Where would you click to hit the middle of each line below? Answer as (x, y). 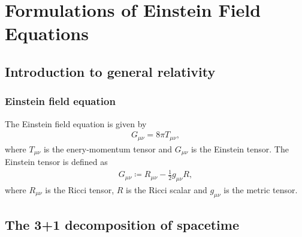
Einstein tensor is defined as (56, 162)
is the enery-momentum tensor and (108, 148)
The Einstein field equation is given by (76, 123)
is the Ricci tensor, (80, 190)
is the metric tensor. (261, 190)
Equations (47, 33)
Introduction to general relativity (110, 71)
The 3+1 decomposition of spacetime (122, 225)
